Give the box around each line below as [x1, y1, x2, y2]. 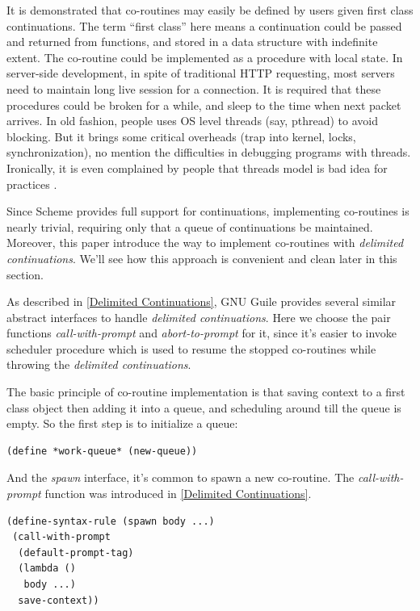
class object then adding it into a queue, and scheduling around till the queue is [6, 399, 401, 416]
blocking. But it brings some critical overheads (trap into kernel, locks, [6, 128, 356, 144]
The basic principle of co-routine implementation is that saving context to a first [6, 383, 405, 400]
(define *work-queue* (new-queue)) [6, 445, 198, 457]
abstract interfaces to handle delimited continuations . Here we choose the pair [6, 308, 391, 325]
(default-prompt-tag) [18, 546, 134, 559]
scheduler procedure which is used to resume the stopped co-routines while [6, 340, 376, 357]
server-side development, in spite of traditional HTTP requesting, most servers [6, 65, 395, 82]
